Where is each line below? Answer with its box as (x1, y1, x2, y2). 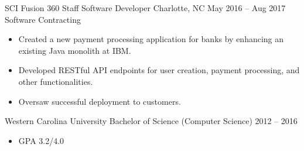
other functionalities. (18, 75, 93, 87)
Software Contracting (5, 13, 81, 25)
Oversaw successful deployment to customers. (18, 95, 181, 107)
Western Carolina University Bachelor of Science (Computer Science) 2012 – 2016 (5, 115, 298, 127)
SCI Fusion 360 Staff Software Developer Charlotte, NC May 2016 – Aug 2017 (5, 2, 286, 13)
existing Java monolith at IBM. (18, 44, 131, 56)
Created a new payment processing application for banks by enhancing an (18, 33, 284, 45)
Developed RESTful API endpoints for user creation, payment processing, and (18, 64, 300, 76)
